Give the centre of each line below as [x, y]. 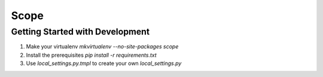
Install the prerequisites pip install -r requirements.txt [91, 55]
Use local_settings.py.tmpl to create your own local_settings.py [104, 63]
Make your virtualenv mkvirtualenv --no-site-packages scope [102, 47]
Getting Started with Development [80, 32]
